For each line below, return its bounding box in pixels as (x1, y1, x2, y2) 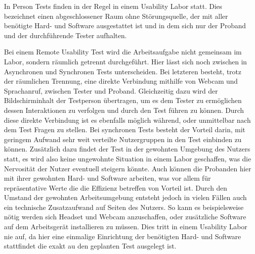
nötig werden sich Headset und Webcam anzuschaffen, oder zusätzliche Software (4, 211, 246, 222)
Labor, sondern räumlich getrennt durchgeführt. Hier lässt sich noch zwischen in (4, 56, 247, 66)
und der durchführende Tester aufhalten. (4, 30, 127, 40)
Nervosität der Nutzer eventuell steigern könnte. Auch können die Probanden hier (4, 163, 252, 173)
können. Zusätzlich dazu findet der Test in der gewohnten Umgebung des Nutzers (4, 144, 251, 154)
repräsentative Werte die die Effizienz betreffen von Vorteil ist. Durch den (4, 182, 227, 193)
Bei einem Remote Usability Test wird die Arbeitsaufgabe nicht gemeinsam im (4, 47, 242, 57)
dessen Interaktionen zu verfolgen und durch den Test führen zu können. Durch (4, 104, 244, 115)
